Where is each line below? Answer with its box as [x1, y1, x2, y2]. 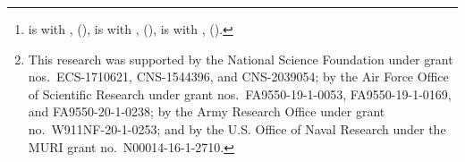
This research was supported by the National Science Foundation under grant [28, 49, 453, 68]
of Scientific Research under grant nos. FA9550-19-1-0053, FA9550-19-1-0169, [28, 84, 452, 103]
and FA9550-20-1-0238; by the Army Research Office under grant [28, 102, 385, 121]
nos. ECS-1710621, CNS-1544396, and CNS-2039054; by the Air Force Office [28, 67, 449, 86]
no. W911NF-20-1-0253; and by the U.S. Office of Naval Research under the [28, 119, 446, 138]
